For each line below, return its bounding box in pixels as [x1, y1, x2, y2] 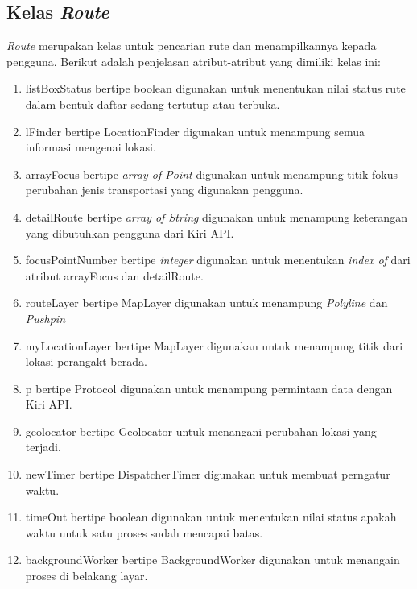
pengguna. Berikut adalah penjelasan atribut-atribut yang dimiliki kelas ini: [6, 52, 381, 69]
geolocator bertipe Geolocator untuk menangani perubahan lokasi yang [25, 422, 377, 439]
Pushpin [25, 309, 66, 326]
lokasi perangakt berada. [25, 353, 147, 370]
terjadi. [25, 438, 61, 455]
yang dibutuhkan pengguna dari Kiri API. [25, 224, 234, 241]
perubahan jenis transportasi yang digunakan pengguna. [25, 181, 303, 198]
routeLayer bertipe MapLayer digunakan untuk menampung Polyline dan [25, 294, 388, 311]
